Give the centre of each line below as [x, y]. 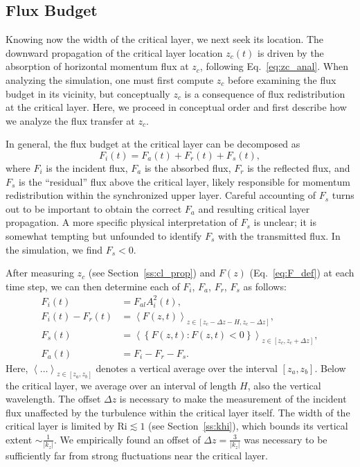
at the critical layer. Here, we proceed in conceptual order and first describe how [176, 107]
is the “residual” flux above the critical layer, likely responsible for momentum [184, 181]
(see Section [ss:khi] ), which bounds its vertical [248, 426]
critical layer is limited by [60, 426]
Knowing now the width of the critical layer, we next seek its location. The [165, 39]
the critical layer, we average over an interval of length [121, 385]
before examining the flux [282, 79]
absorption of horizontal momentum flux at [97, 66]
